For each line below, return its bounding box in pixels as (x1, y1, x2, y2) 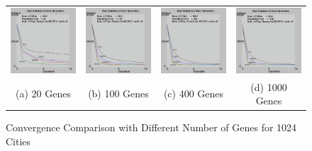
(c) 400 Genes (163, 86, 224, 101)
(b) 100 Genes (88, 86, 149, 101)
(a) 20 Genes (16, 86, 71, 101)
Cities (6, 133, 31, 148)
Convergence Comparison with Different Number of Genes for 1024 (6, 120, 297, 135)
